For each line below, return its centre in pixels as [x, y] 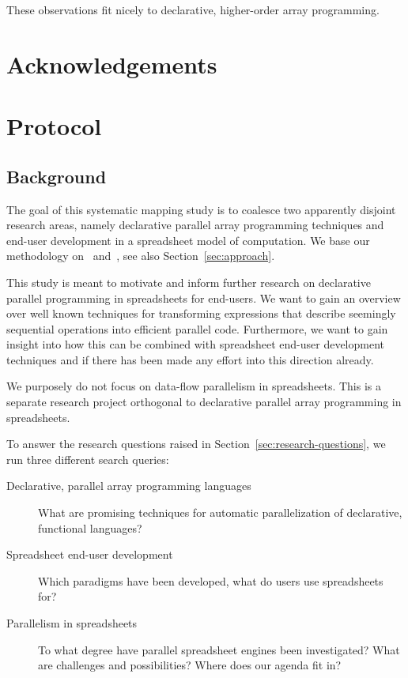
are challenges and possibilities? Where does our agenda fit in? [190, 665]
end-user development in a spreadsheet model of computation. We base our [188, 240]
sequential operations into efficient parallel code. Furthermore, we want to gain [197, 328]
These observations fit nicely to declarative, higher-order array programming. [193, 9]
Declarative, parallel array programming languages [129, 486]
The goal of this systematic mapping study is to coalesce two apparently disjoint [201, 209]
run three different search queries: [88, 459]
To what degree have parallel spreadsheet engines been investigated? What [219, 649]
